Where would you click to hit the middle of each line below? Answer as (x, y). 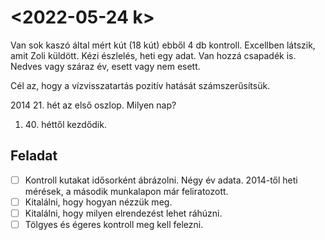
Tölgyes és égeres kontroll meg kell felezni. (114, 224)
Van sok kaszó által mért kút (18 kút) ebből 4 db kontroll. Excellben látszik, (163, 45)
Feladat (34, 156)
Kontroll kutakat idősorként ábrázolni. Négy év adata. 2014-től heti (161, 180)
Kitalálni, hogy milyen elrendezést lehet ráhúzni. (123, 213)
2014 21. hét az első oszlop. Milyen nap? (93, 105)
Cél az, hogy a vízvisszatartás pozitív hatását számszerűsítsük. (140, 85)
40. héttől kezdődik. (65, 124)
